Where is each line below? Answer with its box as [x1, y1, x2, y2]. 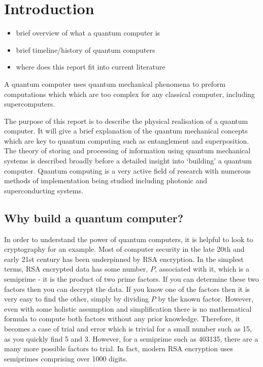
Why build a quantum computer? [4, 210, 184, 225]
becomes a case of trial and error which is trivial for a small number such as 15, [4, 323, 252, 333]
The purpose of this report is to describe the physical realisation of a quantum [4, 115, 248, 126]
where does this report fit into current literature [16, 61, 166, 72]
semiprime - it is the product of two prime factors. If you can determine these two [4, 274, 259, 284]
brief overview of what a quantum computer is [16, 27, 160, 38]
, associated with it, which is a [154, 263, 250, 274]
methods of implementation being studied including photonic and [4, 175, 207, 186]
